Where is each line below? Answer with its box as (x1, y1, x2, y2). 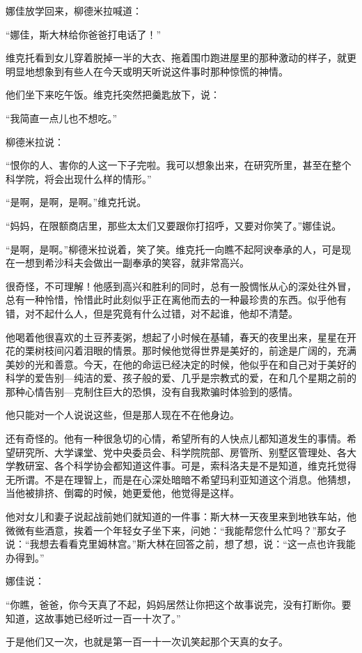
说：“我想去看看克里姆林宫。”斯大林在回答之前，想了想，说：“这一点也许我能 (6, 536, 356, 551)
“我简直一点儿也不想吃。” (6, 110, 118, 125)
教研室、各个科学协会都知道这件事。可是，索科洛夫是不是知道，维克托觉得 (15, 458, 356, 473)
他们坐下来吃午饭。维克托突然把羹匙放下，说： (6, 87, 220, 102)
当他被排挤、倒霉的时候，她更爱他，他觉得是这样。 (6, 486, 239, 500)
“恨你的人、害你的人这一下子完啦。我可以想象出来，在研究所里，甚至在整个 (6, 158, 352, 172)
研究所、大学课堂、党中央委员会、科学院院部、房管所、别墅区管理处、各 (15, 444, 347, 459)
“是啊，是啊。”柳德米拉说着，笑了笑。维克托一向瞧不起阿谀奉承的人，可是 (6, 241, 342, 256)
